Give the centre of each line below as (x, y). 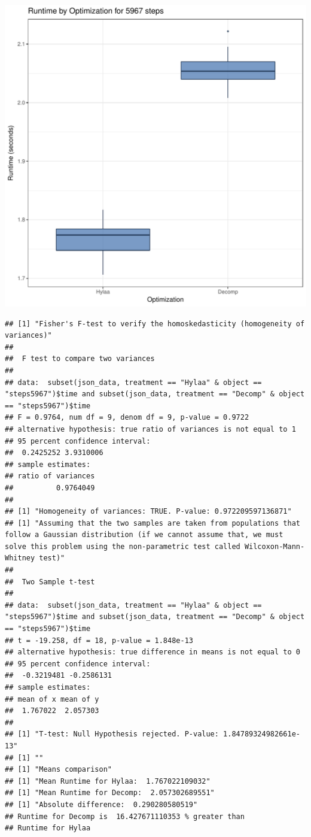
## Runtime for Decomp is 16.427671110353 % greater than (125, 816)
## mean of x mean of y (52, 699)
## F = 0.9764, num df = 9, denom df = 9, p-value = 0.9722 (127, 418)
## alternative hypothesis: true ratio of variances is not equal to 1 (150, 429)
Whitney (20, 558)
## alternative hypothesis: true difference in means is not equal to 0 (153, 652)
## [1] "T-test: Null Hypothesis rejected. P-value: (112, 734)
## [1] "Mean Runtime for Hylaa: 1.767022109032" (108, 781)
